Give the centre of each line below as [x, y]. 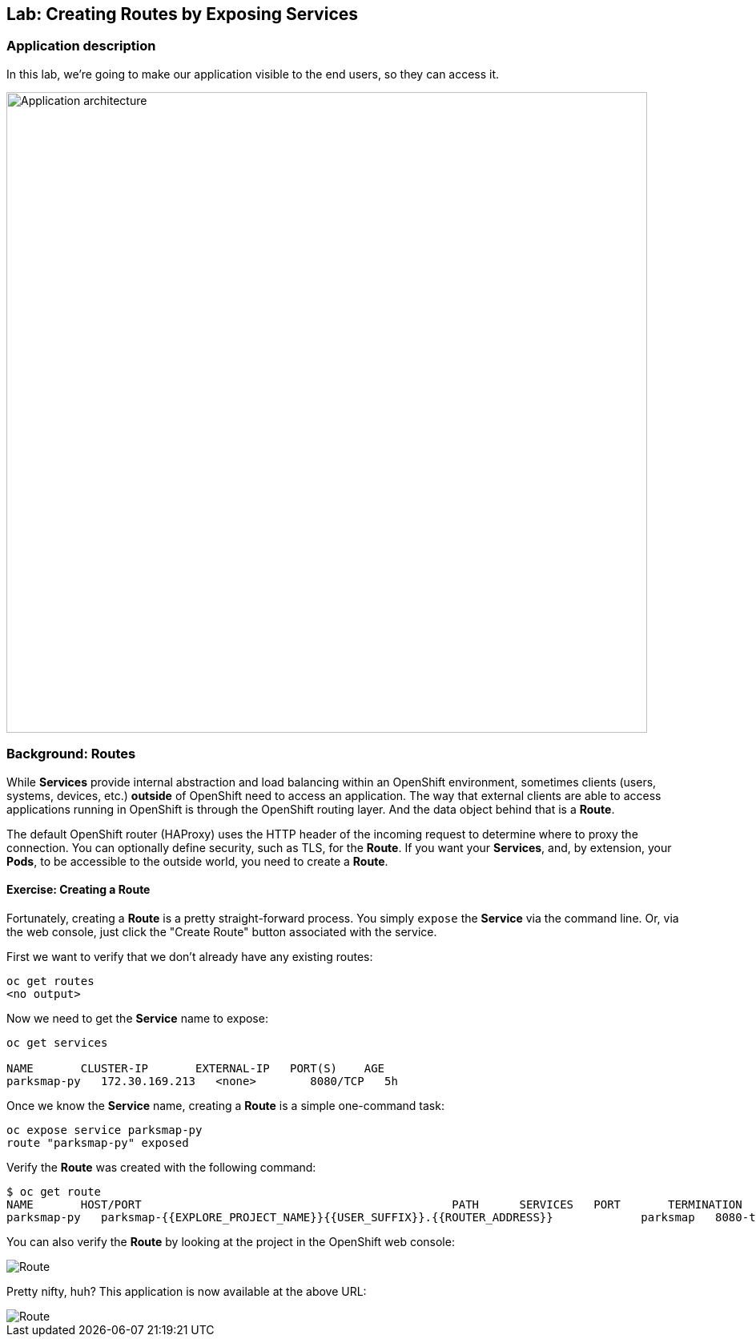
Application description [81, 46]
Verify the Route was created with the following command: [161, 1167]
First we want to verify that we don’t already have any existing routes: [190, 956]
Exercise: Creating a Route [78, 890]
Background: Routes [71, 754]
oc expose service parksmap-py [105, 1130]
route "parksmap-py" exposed [98, 1142]
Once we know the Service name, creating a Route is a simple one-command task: [225, 1105]
